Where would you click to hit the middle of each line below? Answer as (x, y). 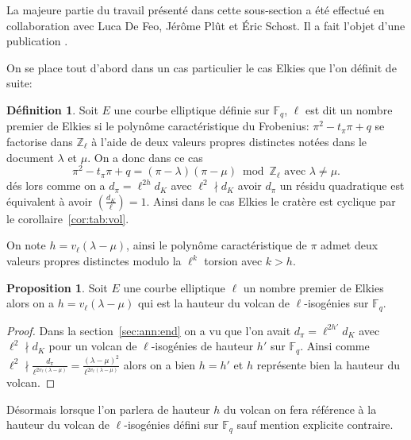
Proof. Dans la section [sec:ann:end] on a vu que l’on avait (149, 330)
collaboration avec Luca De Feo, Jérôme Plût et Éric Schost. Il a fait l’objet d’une (206, 25)
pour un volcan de (93, 346)
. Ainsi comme (335, 346)
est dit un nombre (349, 109)
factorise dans (40, 142)
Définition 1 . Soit (52, 109)
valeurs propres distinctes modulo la (94, 261)
